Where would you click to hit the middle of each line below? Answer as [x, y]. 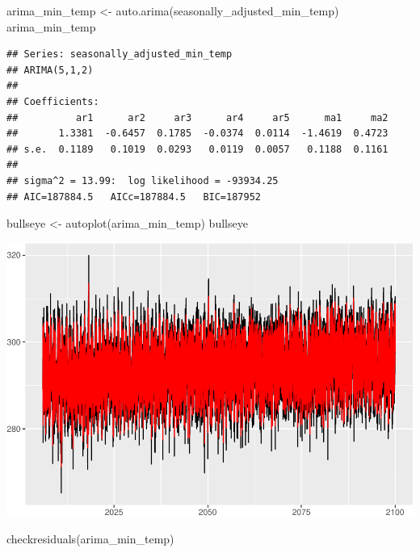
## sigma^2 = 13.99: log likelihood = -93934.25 [143, 180]
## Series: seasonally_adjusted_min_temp [120, 54]
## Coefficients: [53, 101]
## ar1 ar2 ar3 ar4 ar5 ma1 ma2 [197, 117]
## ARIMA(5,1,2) [50, 70]
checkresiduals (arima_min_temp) [90, 538]
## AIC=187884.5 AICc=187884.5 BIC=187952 [134, 197]
